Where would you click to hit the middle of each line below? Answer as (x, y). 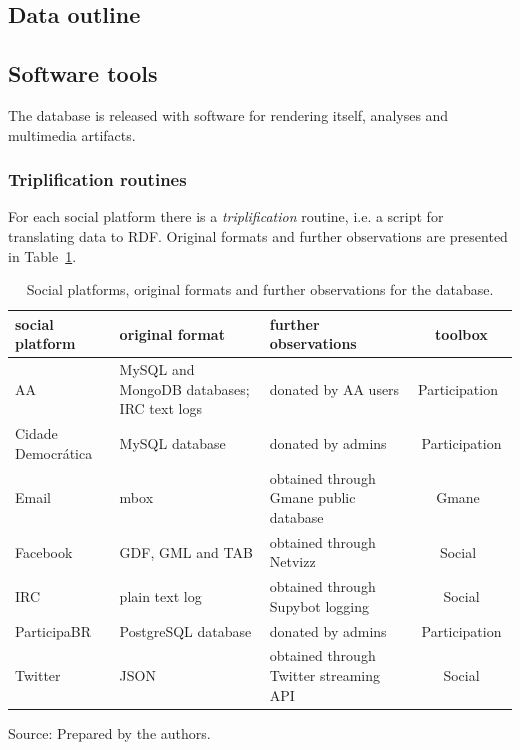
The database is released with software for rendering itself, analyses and (228, 114)
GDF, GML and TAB (186, 551)
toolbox (461, 333)
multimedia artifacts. (72, 134)
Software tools (83, 73)
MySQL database (172, 443)
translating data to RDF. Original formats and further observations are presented (258, 235)
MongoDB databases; (184, 388)
